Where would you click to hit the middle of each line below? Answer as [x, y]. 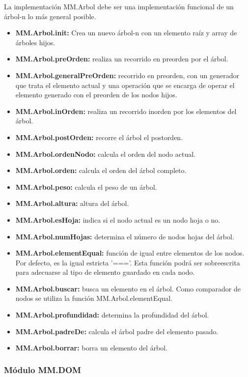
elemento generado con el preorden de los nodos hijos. [96, 95]
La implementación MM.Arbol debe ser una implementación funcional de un [119, 6]
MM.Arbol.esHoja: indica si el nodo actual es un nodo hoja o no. [118, 219]
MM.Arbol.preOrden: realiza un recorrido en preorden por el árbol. [122, 59]
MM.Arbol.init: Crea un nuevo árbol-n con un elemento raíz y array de [126, 33]
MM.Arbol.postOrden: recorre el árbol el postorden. [99, 137]
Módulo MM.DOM [42, 369]
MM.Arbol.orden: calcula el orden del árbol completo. [101, 170]
